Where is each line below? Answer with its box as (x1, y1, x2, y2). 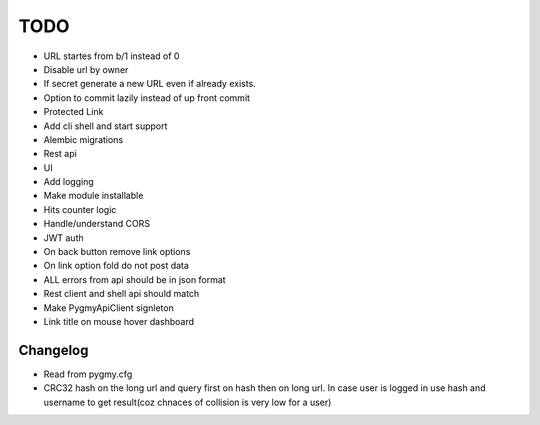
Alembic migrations (43, 133, 124, 145)
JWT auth (43, 231, 84, 244)
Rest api (43, 148, 77, 160)
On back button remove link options (43, 246, 191, 258)
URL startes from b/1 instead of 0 (43, 50, 180, 62)
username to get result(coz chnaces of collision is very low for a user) (43, 396, 332, 408)
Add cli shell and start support (43, 120, 168, 132)
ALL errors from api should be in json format (43, 273, 226, 285)
